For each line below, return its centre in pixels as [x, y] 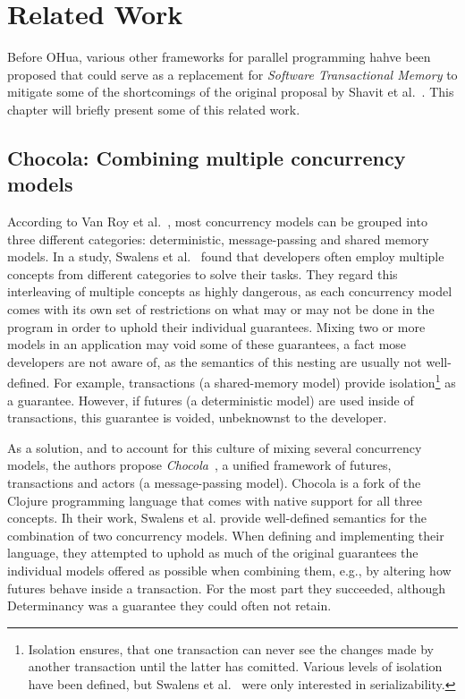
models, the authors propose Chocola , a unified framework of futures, [199, 465]
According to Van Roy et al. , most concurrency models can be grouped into [217, 222]
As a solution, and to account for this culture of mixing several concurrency [215, 447]
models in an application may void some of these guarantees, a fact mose [207, 344]
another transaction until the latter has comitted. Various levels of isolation [235, 666]
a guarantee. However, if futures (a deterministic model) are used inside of [211, 400]
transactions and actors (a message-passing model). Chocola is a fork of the [214, 483]
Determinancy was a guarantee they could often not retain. [169, 605]
